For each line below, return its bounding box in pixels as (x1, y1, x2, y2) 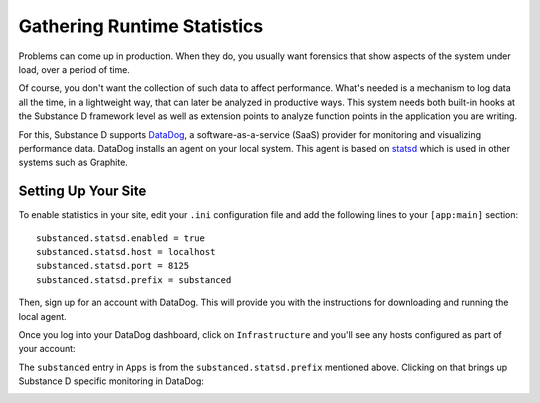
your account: (18, 343, 76, 355)
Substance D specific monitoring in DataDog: (18, 375, 205, 387)
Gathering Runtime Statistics (18, 15, 264, 37)
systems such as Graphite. (18, 156, 129, 169)
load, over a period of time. (18, 63, 130, 75)
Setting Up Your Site (18, 183, 147, 200)
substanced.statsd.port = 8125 (36, 260, 190, 272)
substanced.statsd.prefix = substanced (36, 274, 232, 285)
